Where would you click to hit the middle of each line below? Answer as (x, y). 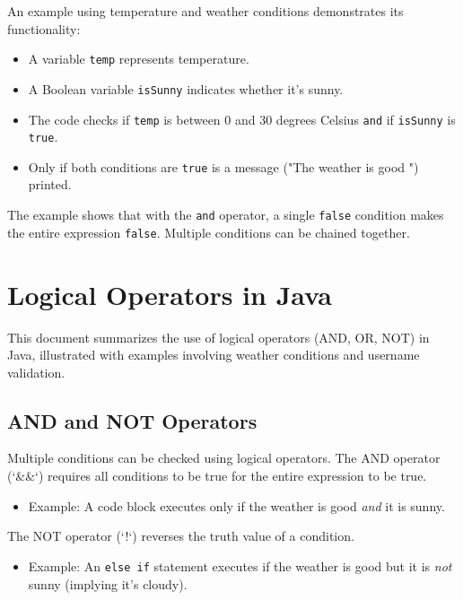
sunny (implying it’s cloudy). (108, 583)
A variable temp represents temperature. (139, 59)
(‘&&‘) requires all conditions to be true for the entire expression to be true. (217, 476)
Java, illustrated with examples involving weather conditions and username (214, 355)
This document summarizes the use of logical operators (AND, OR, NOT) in (218, 337)
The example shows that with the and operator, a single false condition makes (226, 215)
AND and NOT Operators (132, 420)
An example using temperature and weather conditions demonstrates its (205, 11)
